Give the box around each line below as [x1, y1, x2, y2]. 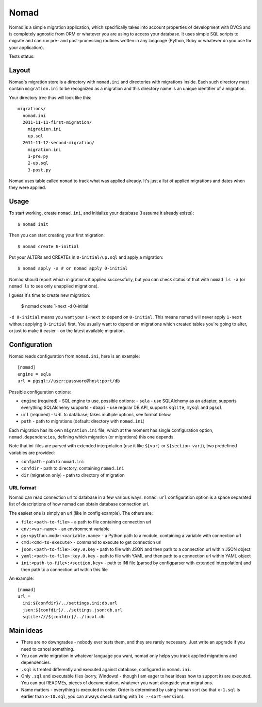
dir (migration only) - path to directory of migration [21, 472, 125, 478]
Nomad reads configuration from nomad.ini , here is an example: [9, 353, 140, 359]
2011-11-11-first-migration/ [22, 119, 92, 125]
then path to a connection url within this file [21, 566, 108, 572]
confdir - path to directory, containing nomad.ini [21, 465, 125, 471]
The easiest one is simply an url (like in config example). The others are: [9, 510, 153, 516]
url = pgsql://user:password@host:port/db [17, 378, 120, 384]
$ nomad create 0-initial [17, 243, 80, 249]
